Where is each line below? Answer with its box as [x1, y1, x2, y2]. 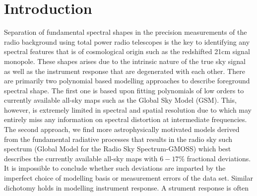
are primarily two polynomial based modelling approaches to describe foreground [4, 75, 250, 86]
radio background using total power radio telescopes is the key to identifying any [4, 36, 250, 47]
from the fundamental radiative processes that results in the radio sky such [4, 133, 233, 144]
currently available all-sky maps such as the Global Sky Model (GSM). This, [4, 95, 237, 105]
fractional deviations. [187, 153, 251, 163]
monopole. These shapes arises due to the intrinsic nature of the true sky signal [4, 56, 246, 66]
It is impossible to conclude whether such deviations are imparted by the [4, 163, 226, 173]
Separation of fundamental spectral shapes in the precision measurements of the [4, 27, 247, 37]
